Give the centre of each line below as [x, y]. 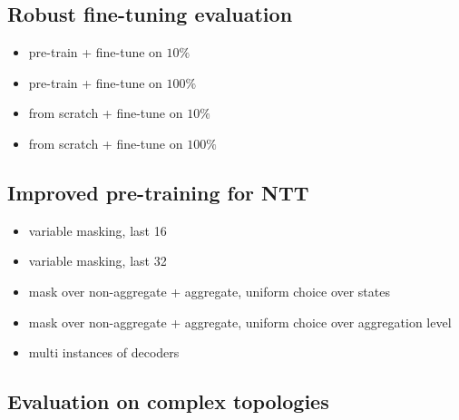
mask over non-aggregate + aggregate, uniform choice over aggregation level [240, 322]
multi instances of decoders [104, 352]
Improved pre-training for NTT [158, 192]
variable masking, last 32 [98, 261]
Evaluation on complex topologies [168, 401]
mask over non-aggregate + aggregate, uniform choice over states [209, 291]
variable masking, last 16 [98, 230]
